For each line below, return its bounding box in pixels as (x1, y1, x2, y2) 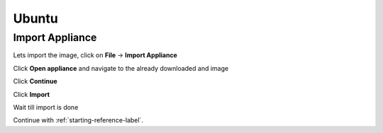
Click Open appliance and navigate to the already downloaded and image (13, 64, 229, 72)
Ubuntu (13, 11, 58, 26)
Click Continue (13, 77, 57, 86)
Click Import (13, 90, 50, 98)
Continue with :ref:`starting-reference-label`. (13, 116, 143, 125)
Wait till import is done (13, 103, 79, 111)
